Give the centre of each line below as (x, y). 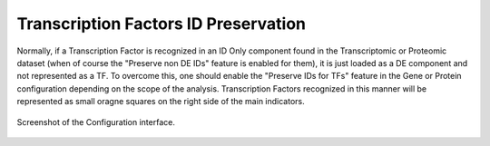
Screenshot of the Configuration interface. (96, 122)
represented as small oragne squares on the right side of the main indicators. (161, 102)
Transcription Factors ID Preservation (162, 24)
